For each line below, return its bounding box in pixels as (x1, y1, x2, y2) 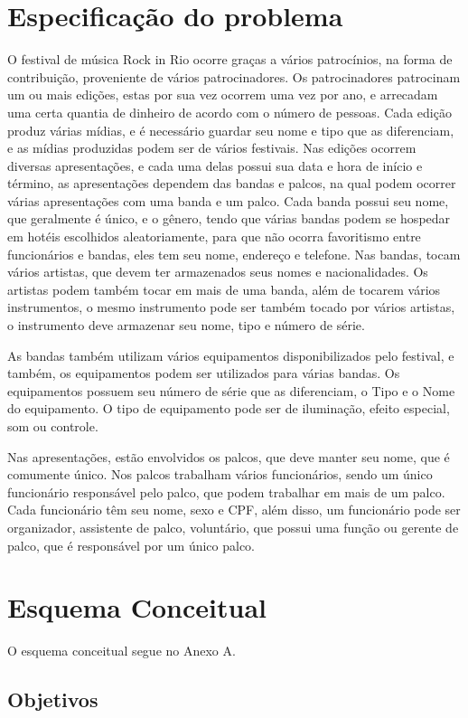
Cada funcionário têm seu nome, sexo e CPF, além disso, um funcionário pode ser (7, 500, 461, 519)
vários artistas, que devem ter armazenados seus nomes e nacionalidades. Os (7, 262, 428, 281)
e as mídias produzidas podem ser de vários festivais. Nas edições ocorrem (7, 138, 417, 157)
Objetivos (7, 685, 98, 713)
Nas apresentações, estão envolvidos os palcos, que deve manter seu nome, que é (7, 447, 450, 466)
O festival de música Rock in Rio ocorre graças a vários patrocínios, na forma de (7, 50, 453, 69)
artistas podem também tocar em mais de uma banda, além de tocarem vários (7, 279, 441, 298)
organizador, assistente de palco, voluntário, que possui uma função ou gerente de (7, 517, 459, 536)
